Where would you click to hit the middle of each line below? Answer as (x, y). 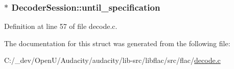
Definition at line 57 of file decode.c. (61, 26)
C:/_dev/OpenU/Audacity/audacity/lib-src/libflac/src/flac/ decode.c (112, 60)
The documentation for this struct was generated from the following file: (117, 43)
